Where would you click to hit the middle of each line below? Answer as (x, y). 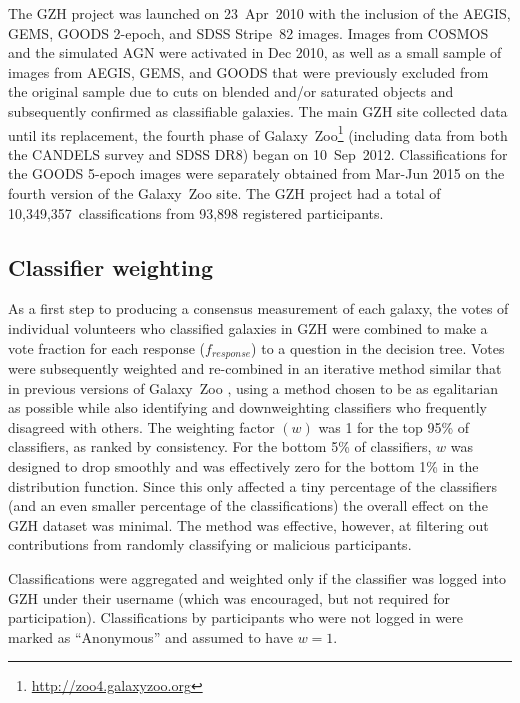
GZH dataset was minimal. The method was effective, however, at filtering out (248, 524)
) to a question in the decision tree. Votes (378, 347)
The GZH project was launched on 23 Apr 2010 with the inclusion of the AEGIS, (259, 13)
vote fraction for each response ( (107, 347)
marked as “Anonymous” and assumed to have (150, 636)
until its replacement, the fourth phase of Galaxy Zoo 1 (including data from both (258, 133)
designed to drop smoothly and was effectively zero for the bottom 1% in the (243, 466)
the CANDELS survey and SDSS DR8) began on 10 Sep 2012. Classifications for (258, 153)
